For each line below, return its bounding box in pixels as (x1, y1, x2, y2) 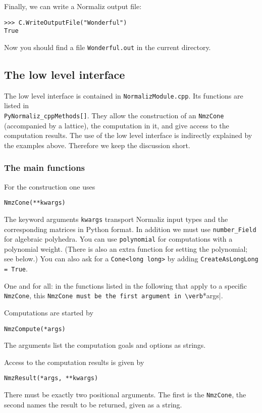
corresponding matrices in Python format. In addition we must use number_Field (4, 223, 256, 234)
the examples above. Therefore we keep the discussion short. (4, 140, 190, 150)
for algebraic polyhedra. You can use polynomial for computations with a (4, 234, 233, 244)
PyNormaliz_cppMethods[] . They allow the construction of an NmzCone (4, 110, 224, 121)
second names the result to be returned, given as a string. (4, 399, 182, 409)
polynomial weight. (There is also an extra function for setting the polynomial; (4, 243, 248, 254)
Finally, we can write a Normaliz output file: (4, 1, 142, 11)
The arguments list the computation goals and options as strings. (4, 340, 206, 350)
